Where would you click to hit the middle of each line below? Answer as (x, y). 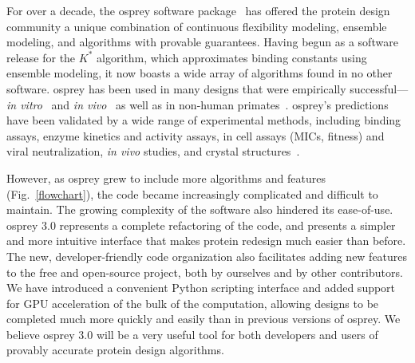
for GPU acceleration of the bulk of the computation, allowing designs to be (193, 303)
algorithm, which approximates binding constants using (231, 57)
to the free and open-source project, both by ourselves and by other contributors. (205, 272)
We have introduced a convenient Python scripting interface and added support (201, 288)
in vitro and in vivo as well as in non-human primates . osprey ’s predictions (198, 104)
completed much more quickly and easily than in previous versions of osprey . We (204, 319)
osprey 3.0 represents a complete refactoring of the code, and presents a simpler (201, 225)
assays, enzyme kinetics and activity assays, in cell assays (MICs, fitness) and (196, 135)
